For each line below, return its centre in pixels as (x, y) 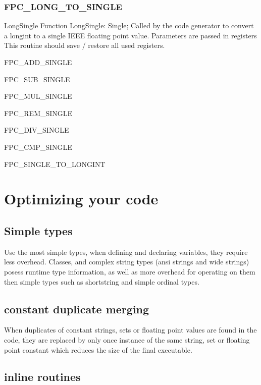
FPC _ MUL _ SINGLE (38, 96)
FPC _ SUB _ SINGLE (37, 79)
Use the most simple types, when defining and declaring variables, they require (126, 252)
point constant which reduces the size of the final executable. (98, 349)
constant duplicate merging (77, 309)
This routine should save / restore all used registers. (85, 45)
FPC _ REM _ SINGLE (38, 113)
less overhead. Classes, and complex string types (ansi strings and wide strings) (127, 262)
